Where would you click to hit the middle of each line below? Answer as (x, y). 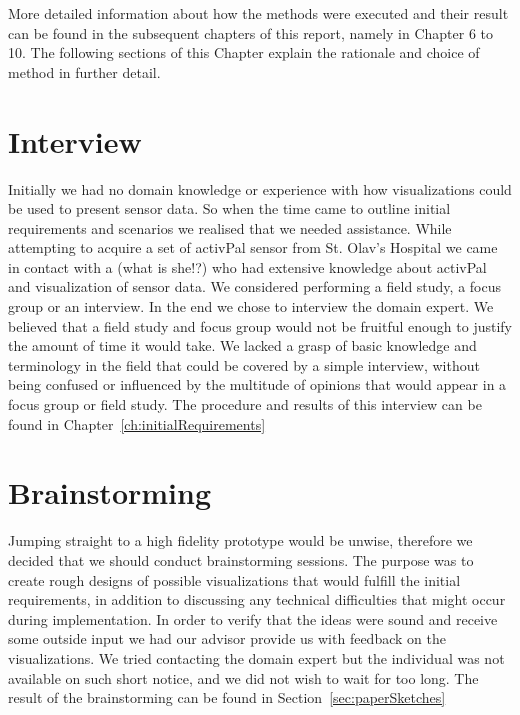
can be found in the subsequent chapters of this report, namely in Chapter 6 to (251, 32)
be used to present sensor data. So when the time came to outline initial (229, 208)
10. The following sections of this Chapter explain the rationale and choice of (244, 52)
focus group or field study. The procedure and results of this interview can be (245, 404)
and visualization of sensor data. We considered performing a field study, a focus (254, 286)
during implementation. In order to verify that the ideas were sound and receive (253, 618)
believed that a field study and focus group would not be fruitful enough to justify (260, 325)
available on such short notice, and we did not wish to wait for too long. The (243, 677)
